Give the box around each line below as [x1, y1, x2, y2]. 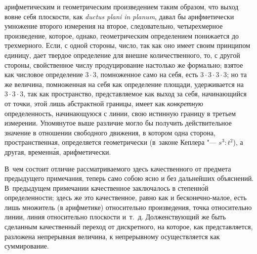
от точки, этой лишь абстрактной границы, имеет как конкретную [4, 98, 203, 108]
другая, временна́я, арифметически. [4, 146, 111, 157]
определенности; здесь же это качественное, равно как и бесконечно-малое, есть [4, 192, 247, 203]
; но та [227, 69, 247, 80]
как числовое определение [4, 69, 83, 80]
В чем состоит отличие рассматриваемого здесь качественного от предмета [4, 163, 231, 173]
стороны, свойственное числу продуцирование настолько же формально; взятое [4, 59, 243, 70]
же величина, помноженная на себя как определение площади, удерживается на [4, 79, 244, 89]
